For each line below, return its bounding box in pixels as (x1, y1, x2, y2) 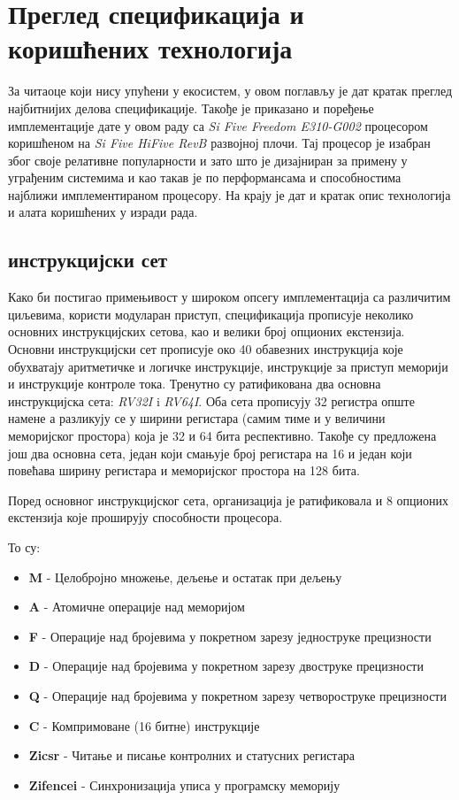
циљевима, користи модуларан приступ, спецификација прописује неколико (8, 304, 414, 323)
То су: (8, 537, 41, 556)
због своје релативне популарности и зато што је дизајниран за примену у (8, 150, 408, 169)
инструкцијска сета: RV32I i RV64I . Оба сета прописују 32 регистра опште (8, 391, 415, 410)
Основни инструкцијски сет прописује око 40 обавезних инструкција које (8, 340, 403, 358)
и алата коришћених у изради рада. (8, 203, 198, 221)
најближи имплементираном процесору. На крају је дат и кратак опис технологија (8, 185, 451, 204)
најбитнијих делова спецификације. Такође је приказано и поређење (8, 98, 374, 117)
